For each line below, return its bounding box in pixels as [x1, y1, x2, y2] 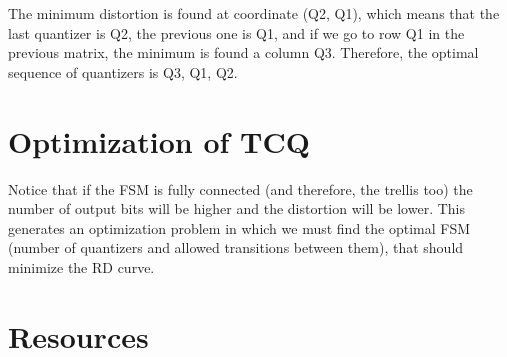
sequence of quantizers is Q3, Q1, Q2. [8, 61, 238, 82]
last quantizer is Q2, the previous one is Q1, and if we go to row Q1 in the [8, 22, 465, 43]
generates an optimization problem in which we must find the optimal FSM [8, 217, 471, 238]
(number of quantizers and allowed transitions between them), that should [8, 237, 464, 258]
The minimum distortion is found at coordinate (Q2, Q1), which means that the [8, 3, 500, 23]
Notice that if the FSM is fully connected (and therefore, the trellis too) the [8, 178, 473, 199]
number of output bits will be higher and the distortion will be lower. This [8, 198, 465, 219]
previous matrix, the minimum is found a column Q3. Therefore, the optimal [8, 42, 479, 63]
